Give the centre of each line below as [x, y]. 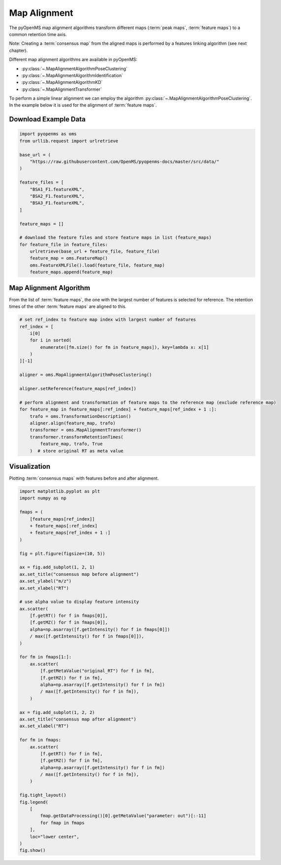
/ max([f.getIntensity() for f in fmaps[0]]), [87, 636]
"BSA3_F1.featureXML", [57, 203]
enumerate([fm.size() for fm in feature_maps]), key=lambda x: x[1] [125, 347]
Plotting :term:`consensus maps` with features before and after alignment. [84, 478]
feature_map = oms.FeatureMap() [69, 258]
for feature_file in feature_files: [64, 244]
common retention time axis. [38, 34]
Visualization [30, 466]
